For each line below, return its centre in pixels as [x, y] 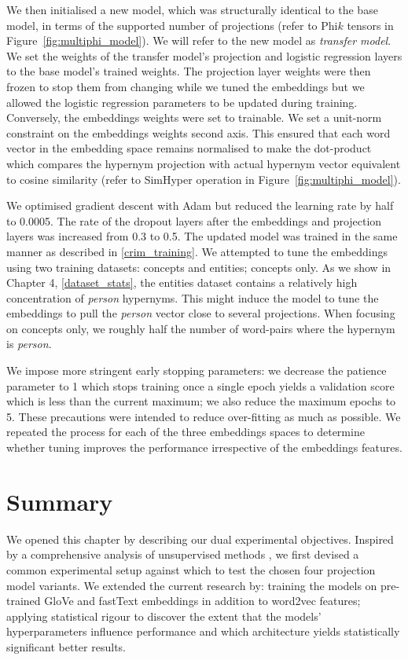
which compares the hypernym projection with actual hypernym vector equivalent [204, 163]
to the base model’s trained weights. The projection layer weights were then [189, 71]
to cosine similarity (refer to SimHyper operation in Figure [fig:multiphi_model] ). [204, 179]
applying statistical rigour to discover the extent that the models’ [164, 616]
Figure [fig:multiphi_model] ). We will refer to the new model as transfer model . [199, 40]
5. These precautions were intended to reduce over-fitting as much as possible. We [204, 416]
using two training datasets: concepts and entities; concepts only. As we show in [199, 267]
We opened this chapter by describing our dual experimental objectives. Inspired [200, 539]
